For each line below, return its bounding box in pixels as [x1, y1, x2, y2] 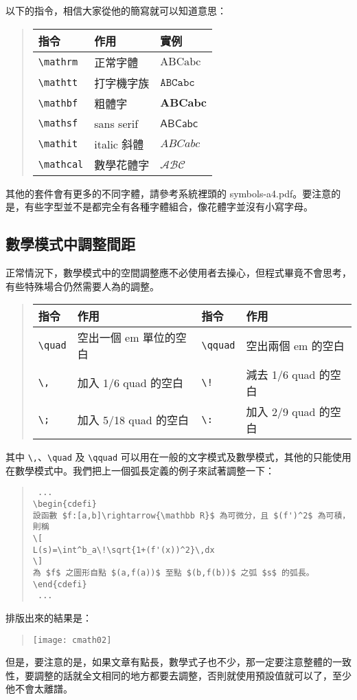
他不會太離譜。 [5, 681, 73, 696]
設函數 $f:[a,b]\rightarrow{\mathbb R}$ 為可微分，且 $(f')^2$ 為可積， [32, 510, 351, 521]
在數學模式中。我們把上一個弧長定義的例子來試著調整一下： [5, 463, 275, 477]
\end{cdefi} [32, 579, 87, 589]
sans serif [94, 115, 139, 131]
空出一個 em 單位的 [77, 329, 176, 346]
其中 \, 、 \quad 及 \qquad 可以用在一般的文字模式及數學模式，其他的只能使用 [5, 450, 352, 464]
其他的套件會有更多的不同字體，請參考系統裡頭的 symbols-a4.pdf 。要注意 [5, 186, 332, 200]
